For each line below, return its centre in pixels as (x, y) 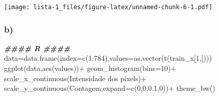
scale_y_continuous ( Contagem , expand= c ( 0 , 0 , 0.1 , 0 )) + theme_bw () (110, 88)
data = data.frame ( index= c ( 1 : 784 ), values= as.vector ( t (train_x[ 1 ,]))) (108, 58)
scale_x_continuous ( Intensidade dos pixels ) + (75, 78)
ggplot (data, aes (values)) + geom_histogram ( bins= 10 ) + (90, 68)
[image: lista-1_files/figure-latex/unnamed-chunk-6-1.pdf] (108, 7)
